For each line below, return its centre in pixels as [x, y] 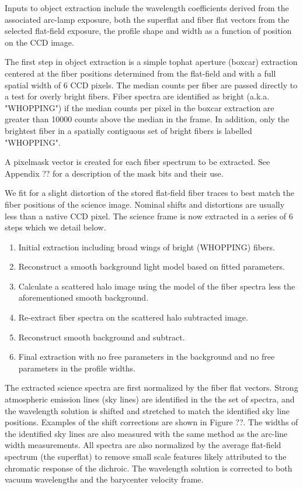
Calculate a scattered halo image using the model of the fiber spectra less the [157, 286]
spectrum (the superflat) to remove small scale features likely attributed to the [146, 456]
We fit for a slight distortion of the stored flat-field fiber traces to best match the [150, 193]
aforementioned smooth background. [83, 297]
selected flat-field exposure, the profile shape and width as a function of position [148, 31]
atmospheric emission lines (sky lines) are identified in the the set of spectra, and [150, 399]
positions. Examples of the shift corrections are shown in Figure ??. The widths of [151, 422]
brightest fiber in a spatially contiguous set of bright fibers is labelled [128, 130]
